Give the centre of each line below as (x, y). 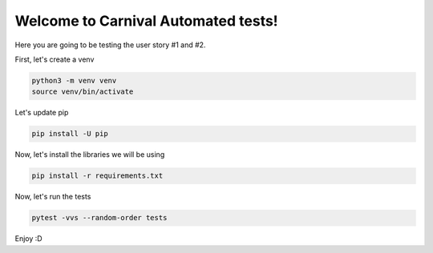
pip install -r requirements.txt (97, 176)
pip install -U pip (70, 134)
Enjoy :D (29, 239)
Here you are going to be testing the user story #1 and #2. (110, 45)
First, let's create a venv (55, 59)
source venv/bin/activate (83, 92)
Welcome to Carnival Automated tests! (146, 21)
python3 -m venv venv (74, 80)
